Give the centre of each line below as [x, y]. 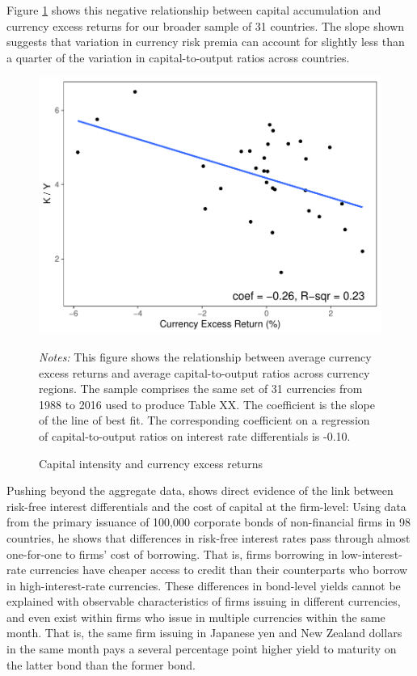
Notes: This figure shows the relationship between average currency [205, 356]
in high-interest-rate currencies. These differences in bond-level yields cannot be [204, 585]
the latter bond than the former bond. [101, 664]
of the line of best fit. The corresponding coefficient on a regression [204, 420]
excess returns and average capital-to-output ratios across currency [204, 372]
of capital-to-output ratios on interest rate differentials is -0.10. [195, 435]
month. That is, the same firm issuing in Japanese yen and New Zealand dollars [204, 633]
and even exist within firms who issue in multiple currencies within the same [196, 617]
